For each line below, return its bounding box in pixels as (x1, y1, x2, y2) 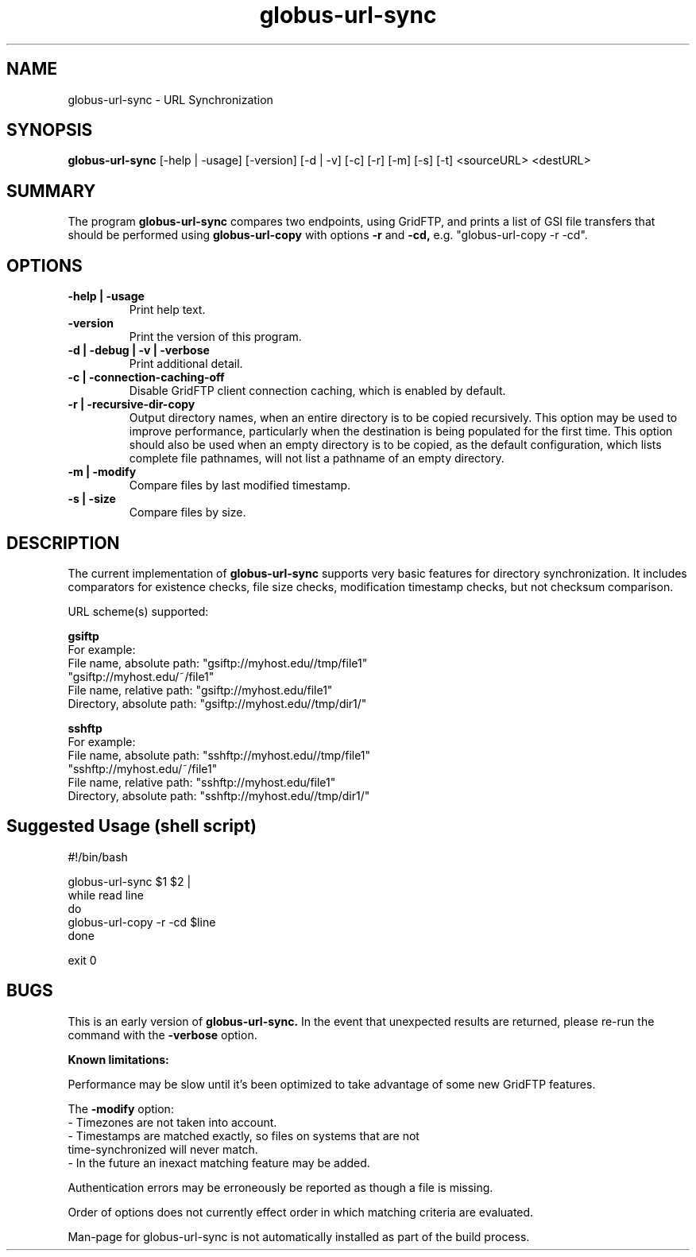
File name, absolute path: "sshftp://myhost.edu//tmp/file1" (68, 748, 371, 762)
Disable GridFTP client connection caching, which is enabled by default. (129, 384, 506, 398)
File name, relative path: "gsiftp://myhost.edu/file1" (68, 683, 333, 697)
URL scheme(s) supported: (68, 604, 209, 618)
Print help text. (129, 303, 206, 317)
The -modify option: (68, 1101, 174, 1116)
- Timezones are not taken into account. (68, 1115, 277, 1129)
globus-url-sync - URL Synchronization (68, 92, 273, 106)
